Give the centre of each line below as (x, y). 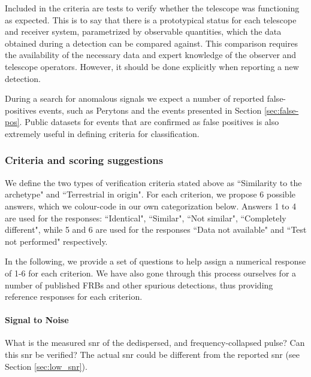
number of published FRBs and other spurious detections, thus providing (139, 285)
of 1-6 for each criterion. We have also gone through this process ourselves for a (151, 273)
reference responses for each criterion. (74, 297)
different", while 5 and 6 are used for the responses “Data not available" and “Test (156, 229)
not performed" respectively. (56, 241)
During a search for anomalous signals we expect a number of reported (135, 98)
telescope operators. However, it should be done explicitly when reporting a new (152, 66)
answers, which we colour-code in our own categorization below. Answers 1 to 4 (151, 206)
